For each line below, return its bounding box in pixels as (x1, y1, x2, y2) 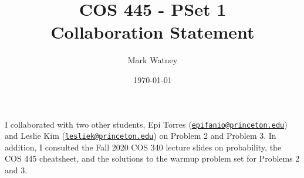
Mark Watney (127, 54, 178, 66)
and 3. (5, 164, 28, 176)
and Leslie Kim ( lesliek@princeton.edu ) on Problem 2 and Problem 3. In (5, 129, 276, 142)
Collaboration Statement (50, 20, 255, 44)
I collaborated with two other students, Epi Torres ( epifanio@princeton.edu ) (5, 118, 288, 130)
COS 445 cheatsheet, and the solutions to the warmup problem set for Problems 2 (5, 152, 300, 165)
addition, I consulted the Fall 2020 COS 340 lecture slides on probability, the (5, 141, 282, 153)
